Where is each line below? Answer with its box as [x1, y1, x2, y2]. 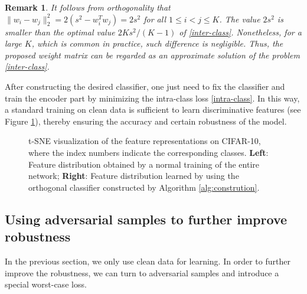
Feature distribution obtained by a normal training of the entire [28, 158, 259, 170]
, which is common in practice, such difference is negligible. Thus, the [31, 37, 283, 50]
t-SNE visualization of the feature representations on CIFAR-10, [28, 135, 261, 147]
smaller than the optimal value [5, 25, 115, 38]
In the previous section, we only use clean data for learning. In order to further [5, 254, 290, 267]
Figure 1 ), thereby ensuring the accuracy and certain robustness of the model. [5, 115, 287, 127]
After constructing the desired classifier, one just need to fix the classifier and [5, 80, 285, 92]
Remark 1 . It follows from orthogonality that [5, 1, 171, 13]
